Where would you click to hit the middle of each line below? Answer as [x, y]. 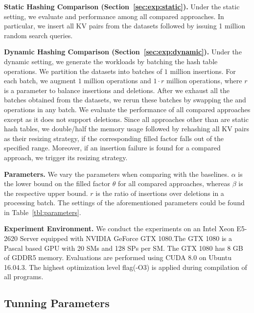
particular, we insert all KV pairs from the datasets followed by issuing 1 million [125, 26]
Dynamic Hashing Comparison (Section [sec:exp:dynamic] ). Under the [123, 52]
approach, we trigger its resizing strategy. [66, 157]
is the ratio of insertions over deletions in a [160, 193]
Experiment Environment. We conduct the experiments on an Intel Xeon [119, 229]
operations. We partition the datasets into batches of [83, 71]
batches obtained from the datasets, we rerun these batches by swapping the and [125, 100]
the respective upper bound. [46, 193]
